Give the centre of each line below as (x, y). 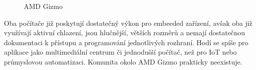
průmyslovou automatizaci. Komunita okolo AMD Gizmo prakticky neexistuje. (123, 61)
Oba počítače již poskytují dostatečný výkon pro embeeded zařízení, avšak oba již (128, 23)
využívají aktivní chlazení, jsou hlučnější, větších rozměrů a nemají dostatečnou (125, 33)
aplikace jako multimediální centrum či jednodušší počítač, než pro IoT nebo (121, 52)
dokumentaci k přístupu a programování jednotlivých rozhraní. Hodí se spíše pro (126, 42)
